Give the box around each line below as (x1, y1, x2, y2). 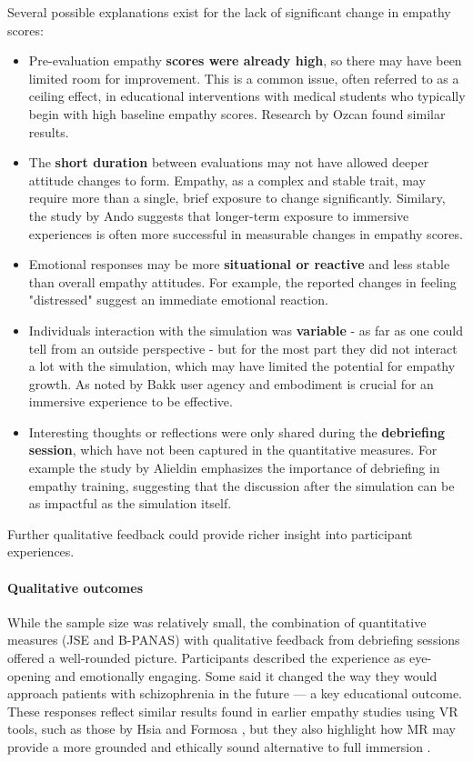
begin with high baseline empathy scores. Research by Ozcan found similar (28, 104, 446, 123)
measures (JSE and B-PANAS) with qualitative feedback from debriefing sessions (7, 630, 460, 649)
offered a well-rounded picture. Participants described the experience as (7, 648, 406, 667)
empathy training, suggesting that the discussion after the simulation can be (28, 476, 455, 495)
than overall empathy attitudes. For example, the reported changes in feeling (28, 272, 457, 291)
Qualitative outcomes (7, 577, 144, 597)
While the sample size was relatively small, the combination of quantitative (7, 612, 427, 631)
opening (7, 666, 51, 685)
